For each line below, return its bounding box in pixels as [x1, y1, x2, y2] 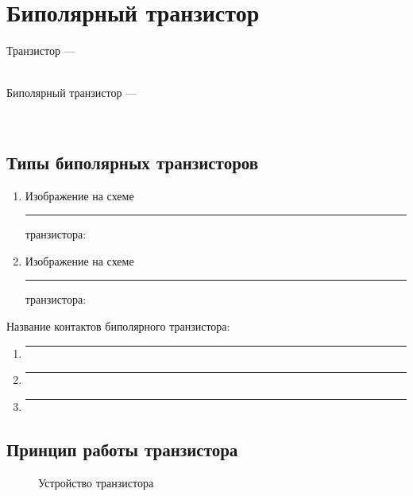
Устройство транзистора [38, 474, 154, 490]
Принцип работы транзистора [6, 436, 238, 461]
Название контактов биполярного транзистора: [6, 318, 230, 335]
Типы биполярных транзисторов [6, 149, 259, 174]
